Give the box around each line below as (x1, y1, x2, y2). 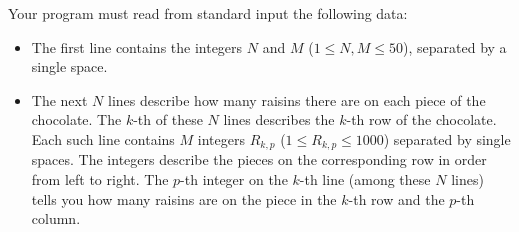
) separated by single (383, 128, 511, 149)
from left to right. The (31, 169, 169, 190)
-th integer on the (180, 169, 288, 190)
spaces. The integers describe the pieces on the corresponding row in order (31, 149, 487, 170)
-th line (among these (299, 169, 431, 190)
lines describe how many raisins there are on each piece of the (107, 89, 486, 110)
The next (31, 89, 88, 110)
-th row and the (348, 188, 445, 209)
